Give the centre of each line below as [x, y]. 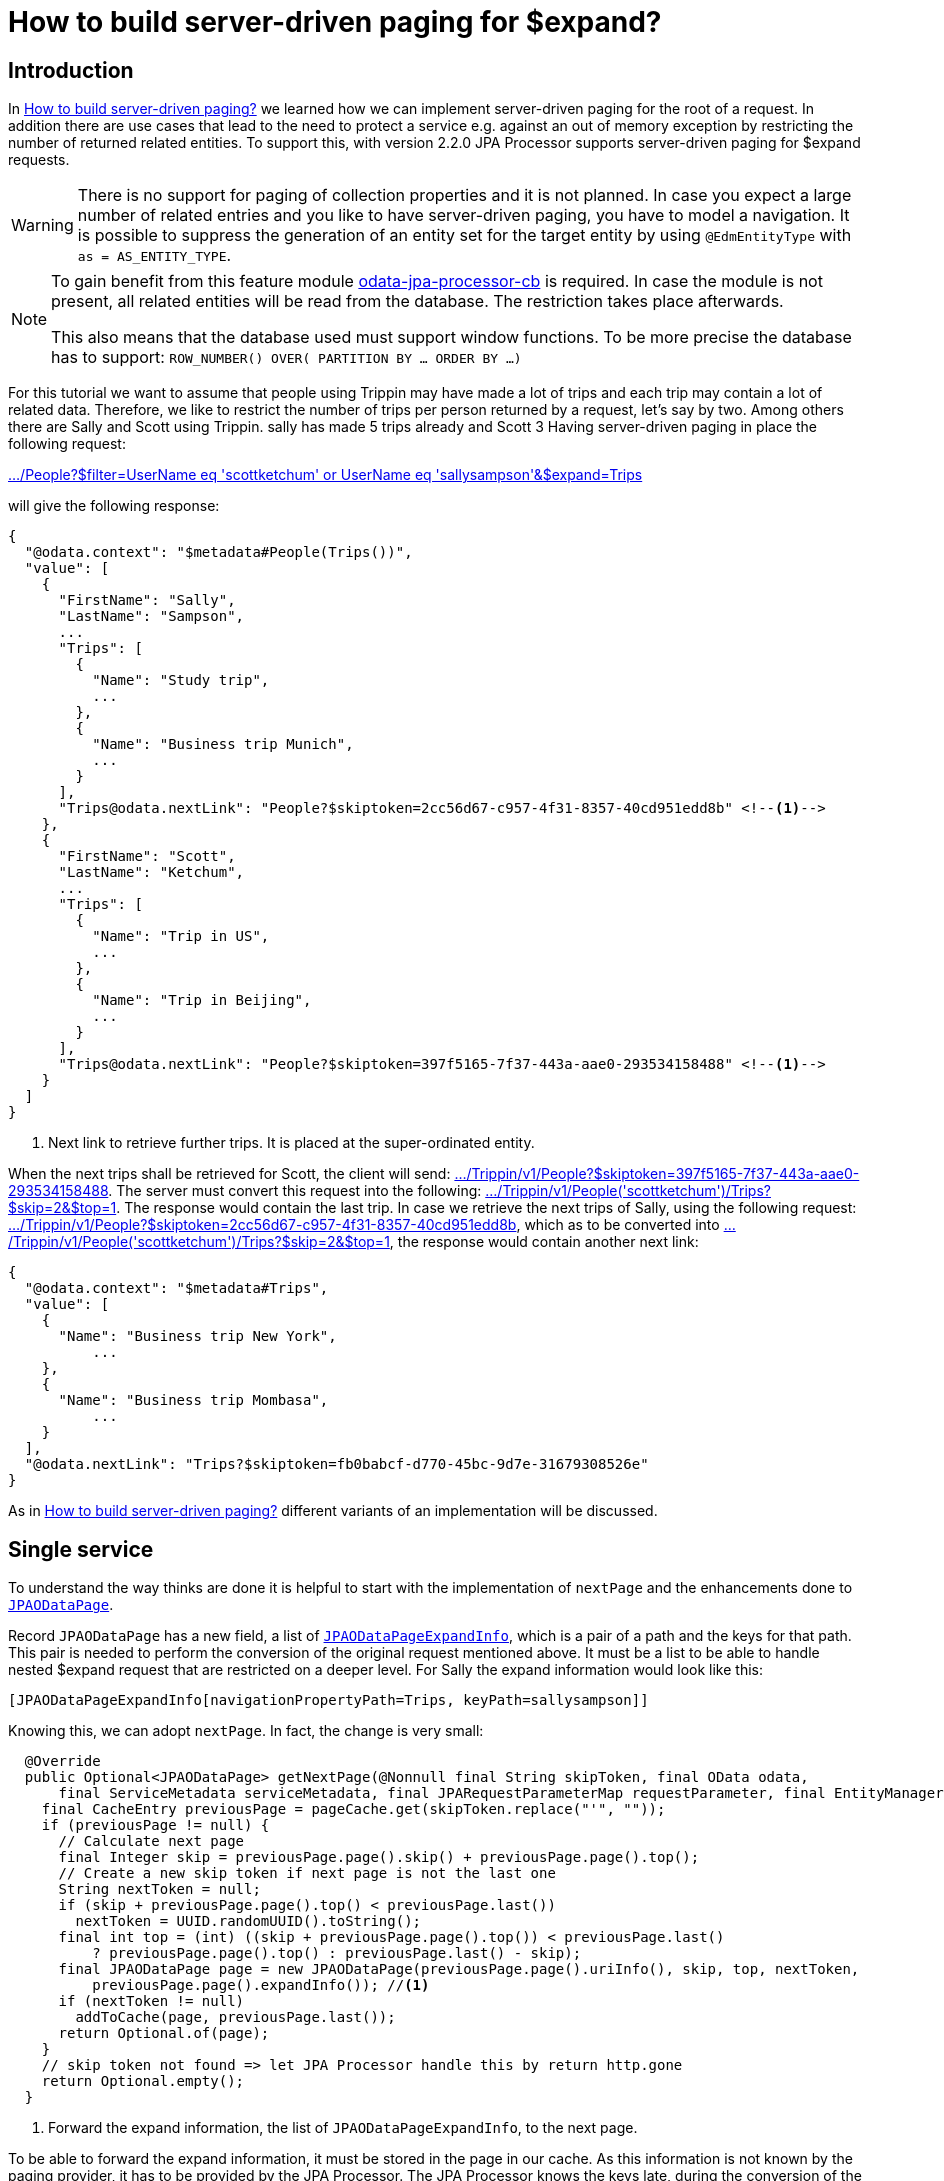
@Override [62, 1761]
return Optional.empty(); [143, 2081]
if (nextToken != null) [151, 2001]
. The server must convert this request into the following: [295, 1191]
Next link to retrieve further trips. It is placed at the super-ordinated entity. [291, 1143]
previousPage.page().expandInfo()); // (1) [261, 1985]
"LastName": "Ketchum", [151, 872]
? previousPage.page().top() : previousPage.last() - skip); [337, 1953]
